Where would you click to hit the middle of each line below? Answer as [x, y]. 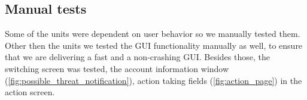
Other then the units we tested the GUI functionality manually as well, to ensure [154, 45]
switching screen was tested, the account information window [117, 68]
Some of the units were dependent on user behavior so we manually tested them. [153, 34]
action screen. [30, 92]
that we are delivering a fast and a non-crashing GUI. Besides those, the [137, 57]
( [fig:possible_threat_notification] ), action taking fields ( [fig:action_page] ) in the [153, 80]
